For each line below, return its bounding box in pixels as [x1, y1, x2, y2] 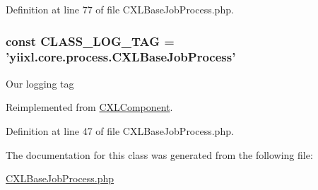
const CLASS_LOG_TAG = [6, 32, 175, 49]
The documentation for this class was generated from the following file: [6, 147, 313, 162]
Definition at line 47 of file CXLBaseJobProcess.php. [6, 123, 234, 138]
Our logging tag [6, 76, 74, 90]
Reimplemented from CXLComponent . [6, 100, 173, 114]
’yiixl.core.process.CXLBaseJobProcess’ [6, 48, 236, 66]
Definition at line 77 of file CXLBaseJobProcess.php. [6, 2, 234, 16]
